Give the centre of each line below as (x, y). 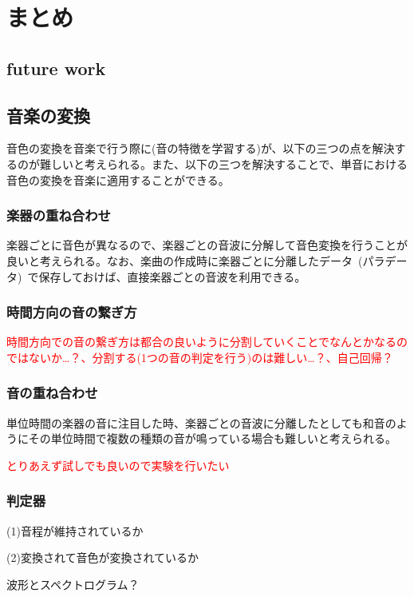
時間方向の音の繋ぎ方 (72, 312)
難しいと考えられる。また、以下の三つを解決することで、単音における (224, 163)
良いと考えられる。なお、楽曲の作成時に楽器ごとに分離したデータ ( (185, 260)
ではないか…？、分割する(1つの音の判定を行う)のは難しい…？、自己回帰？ (200, 357)
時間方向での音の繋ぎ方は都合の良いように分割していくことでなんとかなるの (207, 342)
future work (56, 68)
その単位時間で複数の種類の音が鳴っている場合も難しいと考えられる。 (213, 438)
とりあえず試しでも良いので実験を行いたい (118, 465)
